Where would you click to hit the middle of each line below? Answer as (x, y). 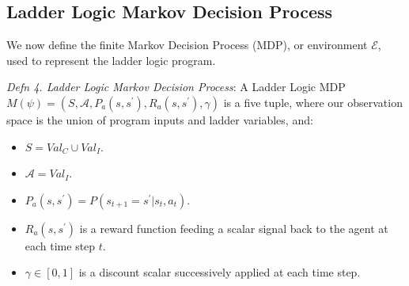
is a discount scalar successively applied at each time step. (220, 272)
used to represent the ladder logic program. (111, 60)
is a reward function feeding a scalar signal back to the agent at (234, 228)
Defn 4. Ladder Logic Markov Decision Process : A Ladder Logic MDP (176, 87)
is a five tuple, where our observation (313, 102)
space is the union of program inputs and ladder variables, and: (160, 119)
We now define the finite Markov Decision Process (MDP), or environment (187, 45)
